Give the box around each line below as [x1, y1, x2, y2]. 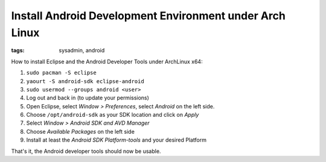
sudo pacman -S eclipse [26, 69, 97, 76]
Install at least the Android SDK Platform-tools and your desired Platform [26, 136, 207, 144]
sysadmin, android [59, 47, 105, 54]
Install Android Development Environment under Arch [11, 9, 286, 22]
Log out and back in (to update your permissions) [26, 94, 149, 102]
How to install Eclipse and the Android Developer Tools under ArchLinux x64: [11, 58, 203, 65]
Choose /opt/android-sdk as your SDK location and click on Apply [26, 111, 199, 119]
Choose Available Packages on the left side [26, 128, 135, 135]
